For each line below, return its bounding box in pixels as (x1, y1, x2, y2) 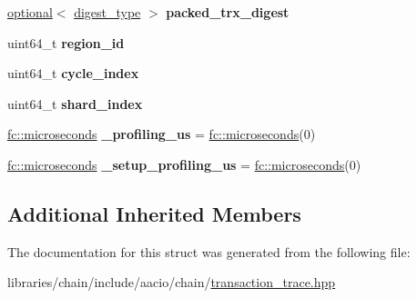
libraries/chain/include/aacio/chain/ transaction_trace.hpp (7, 273, 336, 292)
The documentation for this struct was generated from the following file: (7, 242, 411, 261)
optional (7, 3, 53, 21)
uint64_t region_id (7, 33, 125, 52)
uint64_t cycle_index (7, 64, 139, 83)
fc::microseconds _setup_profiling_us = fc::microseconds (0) (7, 154, 361, 174)
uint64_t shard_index (7, 94, 143, 113)
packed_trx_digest (166, 3, 290, 21)
